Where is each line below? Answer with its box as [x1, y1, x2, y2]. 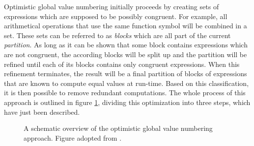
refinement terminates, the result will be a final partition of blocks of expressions [4, 68, 247, 79]
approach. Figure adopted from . [24, 132, 122, 143]
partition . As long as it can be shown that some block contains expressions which [4, 40, 248, 50]
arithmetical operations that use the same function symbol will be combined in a [4, 21, 247, 31]
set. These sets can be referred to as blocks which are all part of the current [4, 30, 231, 40]
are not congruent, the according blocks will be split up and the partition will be [4, 49, 247, 59]
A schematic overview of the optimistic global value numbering [24, 123, 213, 133]
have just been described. [4, 106, 80, 117]
